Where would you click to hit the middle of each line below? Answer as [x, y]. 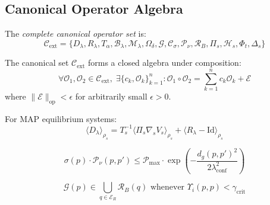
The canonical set [37, 63]
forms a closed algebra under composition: [165, 63]
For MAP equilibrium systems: [61, 118]
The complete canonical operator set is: [76, 33]
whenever [167, 188]
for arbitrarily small [111, 96]
